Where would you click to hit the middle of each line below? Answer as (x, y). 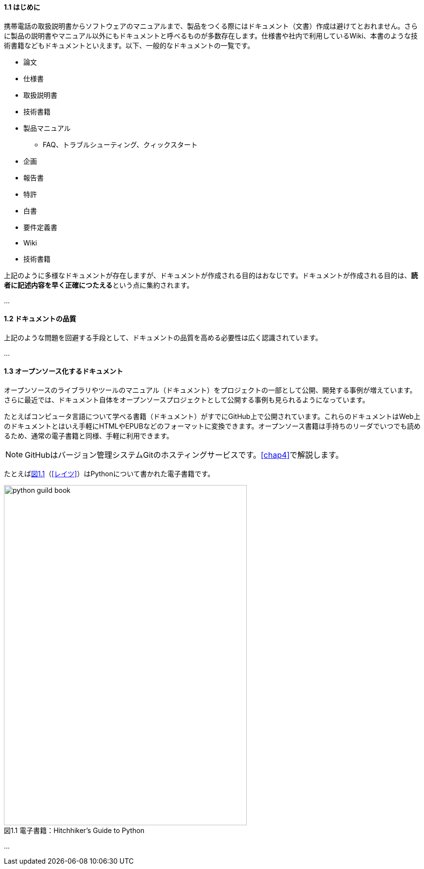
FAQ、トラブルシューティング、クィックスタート (120, 144)
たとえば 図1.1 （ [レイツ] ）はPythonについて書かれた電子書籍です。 (109, 474)
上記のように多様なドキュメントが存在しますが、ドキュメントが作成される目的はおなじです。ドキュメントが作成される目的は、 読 (211, 275)
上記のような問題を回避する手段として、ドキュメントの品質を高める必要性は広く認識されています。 (163, 337)
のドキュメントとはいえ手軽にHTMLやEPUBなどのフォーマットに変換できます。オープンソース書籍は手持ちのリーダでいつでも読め (212, 426)
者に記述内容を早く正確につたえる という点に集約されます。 (99, 285)
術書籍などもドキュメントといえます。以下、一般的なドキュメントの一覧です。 (129, 45)
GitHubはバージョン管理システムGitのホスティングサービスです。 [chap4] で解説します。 (184, 455)
